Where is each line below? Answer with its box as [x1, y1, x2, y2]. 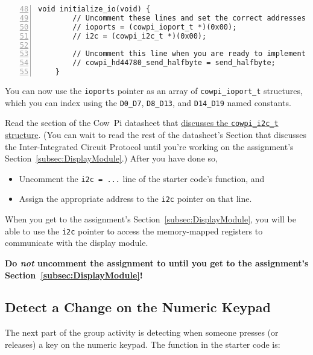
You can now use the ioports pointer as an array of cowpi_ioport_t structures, [5, 84, 303, 96]
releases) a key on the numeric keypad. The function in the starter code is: [5, 338, 280, 350]
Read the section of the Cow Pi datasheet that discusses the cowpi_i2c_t [5, 116, 279, 129]
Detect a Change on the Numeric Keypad [5, 298, 271, 316]
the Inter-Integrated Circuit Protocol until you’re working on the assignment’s [5, 140, 294, 152]
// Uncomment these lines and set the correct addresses [72, 13, 306, 22]
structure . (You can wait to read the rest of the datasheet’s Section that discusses [5, 128, 307, 140]
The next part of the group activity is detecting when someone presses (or [5, 326, 279, 339]
